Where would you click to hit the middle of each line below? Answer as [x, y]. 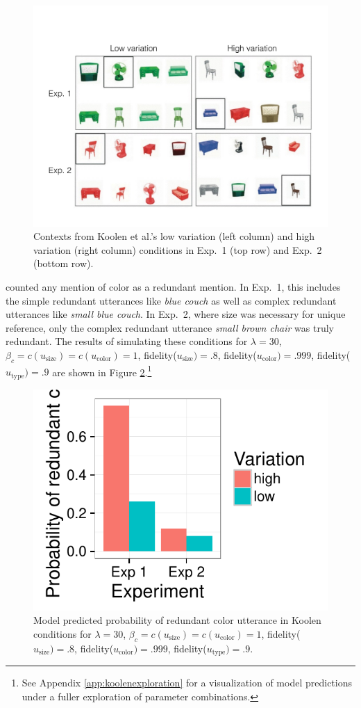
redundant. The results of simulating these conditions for [127, 341]
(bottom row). [64, 263]
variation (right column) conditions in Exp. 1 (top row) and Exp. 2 [178, 249]
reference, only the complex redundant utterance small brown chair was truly [170, 327]
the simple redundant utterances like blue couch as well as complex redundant [171, 300]
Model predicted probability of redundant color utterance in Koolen [177, 620]
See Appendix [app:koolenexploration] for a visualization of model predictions [187, 683]
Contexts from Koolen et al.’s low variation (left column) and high [174, 236]
